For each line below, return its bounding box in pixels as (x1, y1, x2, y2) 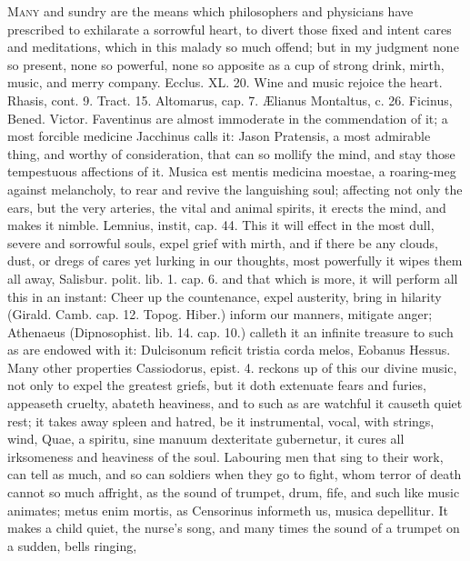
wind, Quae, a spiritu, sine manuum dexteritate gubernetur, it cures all (7, 429, 405, 448)
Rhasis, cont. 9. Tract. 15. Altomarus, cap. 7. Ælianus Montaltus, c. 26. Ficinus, (7, 90, 453, 109)
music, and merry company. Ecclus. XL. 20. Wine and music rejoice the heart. (7, 73, 443, 92)
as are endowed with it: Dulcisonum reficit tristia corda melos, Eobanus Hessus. (7, 340, 451, 359)
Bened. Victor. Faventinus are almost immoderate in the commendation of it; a (7, 108, 448, 127)
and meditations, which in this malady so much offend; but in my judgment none (7, 37, 459, 56)
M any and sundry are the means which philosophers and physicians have (7, 2, 414, 20)
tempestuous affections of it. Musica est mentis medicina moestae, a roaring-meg (7, 162, 456, 181)
